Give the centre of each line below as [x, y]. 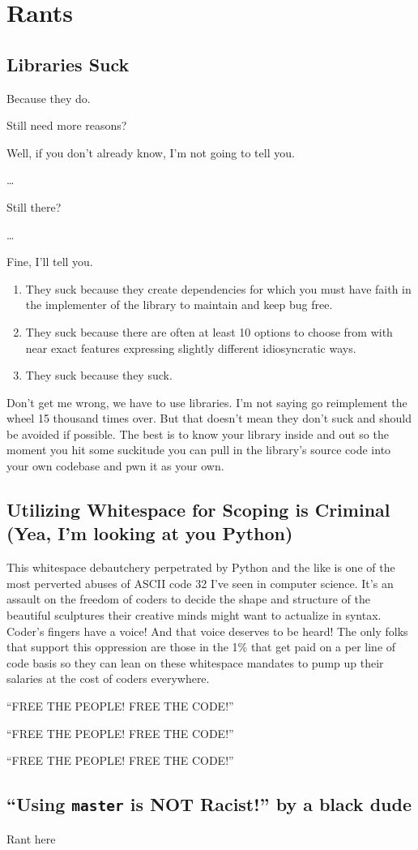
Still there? [34, 206]
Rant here [31, 838]
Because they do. [49, 98]
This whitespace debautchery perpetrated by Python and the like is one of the [201, 567]
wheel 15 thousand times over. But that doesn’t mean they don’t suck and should [209, 418]
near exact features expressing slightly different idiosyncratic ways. [191, 348]
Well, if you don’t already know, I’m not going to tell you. [151, 152]
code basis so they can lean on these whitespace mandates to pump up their [195, 662]
